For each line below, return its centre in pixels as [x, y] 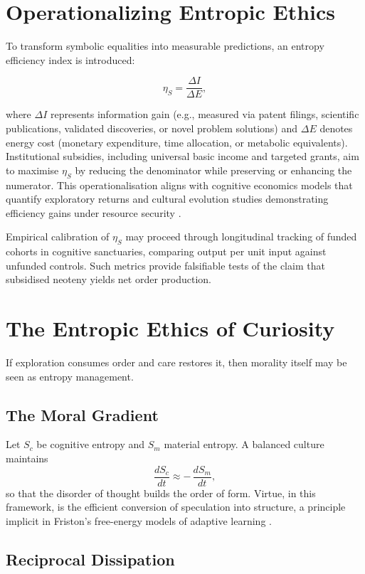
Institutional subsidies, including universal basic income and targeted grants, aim [182, 156]
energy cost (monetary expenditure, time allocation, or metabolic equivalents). [177, 142]
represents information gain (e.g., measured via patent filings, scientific [205, 114]
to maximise [32, 170]
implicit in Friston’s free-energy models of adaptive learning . [139, 520]
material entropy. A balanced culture [244, 444]
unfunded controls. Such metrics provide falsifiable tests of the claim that [165, 265]
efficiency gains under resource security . [94, 212]
